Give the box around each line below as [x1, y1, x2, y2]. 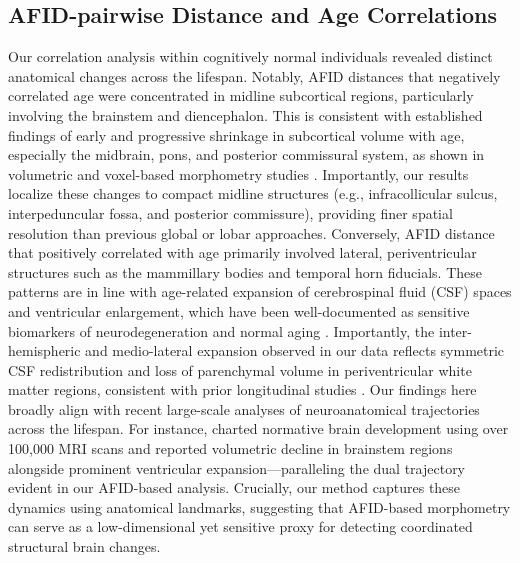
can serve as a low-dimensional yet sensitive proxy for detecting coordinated [8, 516, 473, 537]
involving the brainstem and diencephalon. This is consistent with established [8, 104, 483, 125]
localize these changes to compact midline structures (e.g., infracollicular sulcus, [8, 183, 498, 204]
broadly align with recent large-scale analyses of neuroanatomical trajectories [8, 398, 480, 419]
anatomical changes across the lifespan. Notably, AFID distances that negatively [8, 65, 501, 86]
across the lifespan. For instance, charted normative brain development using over [8, 418, 509, 439]
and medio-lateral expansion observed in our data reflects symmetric [85, 340, 505, 361]
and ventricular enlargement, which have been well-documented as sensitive [8, 300, 470, 321]
